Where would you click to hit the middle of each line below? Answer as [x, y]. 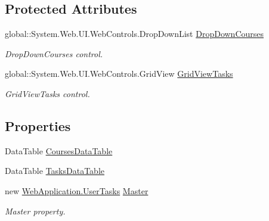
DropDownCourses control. [54, 53]
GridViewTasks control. [47, 93]
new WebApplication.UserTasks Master [77, 190]
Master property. [35, 211]
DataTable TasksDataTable [55, 171]
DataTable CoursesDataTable [59, 150]
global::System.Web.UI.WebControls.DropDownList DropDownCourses [134, 34]
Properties [38, 125]
